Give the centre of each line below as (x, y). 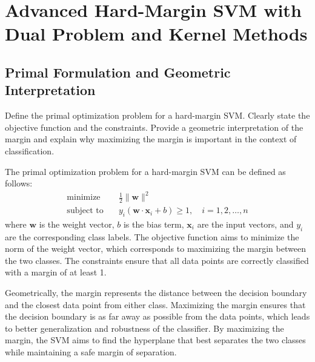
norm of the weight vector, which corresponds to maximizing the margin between (155, 248)
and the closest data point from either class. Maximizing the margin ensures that (155, 304)
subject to (85, 211)
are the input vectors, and (245, 224)
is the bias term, (154, 224)
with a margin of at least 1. (56, 272)
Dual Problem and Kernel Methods (156, 34)
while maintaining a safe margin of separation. (91, 352)
